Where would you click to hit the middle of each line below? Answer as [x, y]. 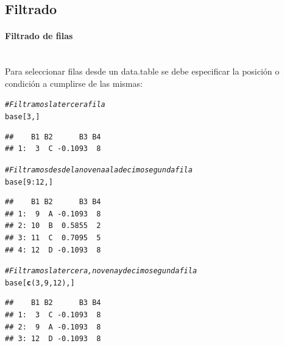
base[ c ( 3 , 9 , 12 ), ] [40, 283]
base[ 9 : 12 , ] [29, 182]
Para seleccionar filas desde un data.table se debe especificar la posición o [142, 71]
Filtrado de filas [39, 36]
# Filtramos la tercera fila [55, 105]
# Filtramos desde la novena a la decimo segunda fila [99, 170]
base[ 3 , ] [23, 117]
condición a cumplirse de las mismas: [74, 83]
